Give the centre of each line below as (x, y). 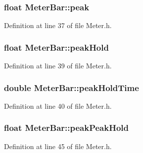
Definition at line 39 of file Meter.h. (58, 66)
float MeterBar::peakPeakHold (66, 128)
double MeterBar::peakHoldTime (71, 87)
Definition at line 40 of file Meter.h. (58, 106)
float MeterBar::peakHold (56, 47)
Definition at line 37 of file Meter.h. (58, 25)
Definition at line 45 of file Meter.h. (58, 146)
